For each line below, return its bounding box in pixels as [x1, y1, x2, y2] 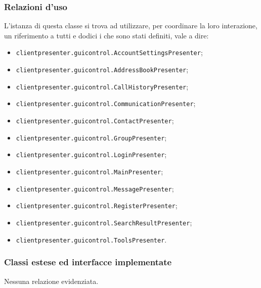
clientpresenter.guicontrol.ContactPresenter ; [16, 115, 174, 126]
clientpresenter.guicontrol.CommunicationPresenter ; [16, 98, 196, 109]
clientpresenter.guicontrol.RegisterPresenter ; [16, 200, 178, 211]
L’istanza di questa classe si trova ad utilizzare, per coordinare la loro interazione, [4, 20, 257, 31]
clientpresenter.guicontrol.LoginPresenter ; [16, 149, 167, 160]
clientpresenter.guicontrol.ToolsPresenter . [16, 234, 167, 245]
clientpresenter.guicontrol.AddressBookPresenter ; [16, 64, 189, 75]
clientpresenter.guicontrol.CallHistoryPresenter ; [16, 81, 189, 91]
